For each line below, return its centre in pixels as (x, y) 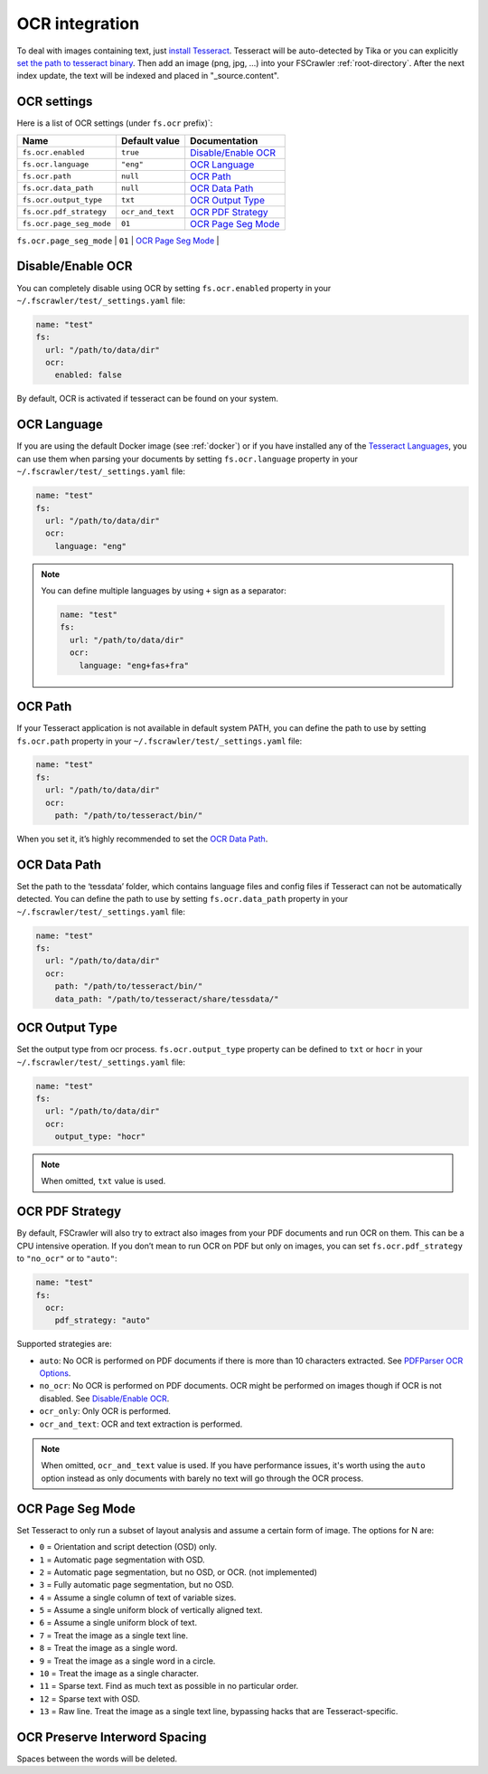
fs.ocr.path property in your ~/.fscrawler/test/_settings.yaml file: (160, 741)
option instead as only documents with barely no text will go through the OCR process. (202, 1478)
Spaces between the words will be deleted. (97, 1759)
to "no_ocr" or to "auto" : (67, 1258)
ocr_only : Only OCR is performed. (105, 1411)
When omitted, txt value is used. (103, 1181)
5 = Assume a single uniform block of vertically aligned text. (151, 1610)
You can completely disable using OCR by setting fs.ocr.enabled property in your (174, 288)
